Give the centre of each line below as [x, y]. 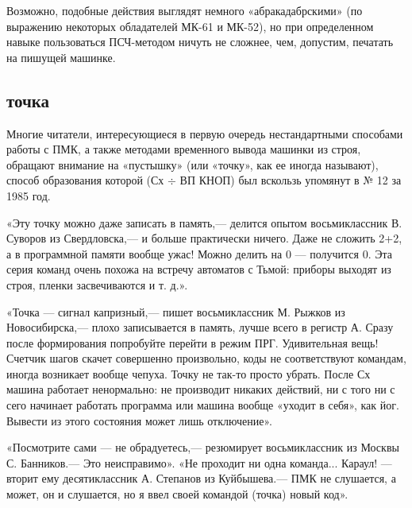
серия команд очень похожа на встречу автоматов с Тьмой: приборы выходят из [199, 269]
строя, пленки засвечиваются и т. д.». [97, 284]
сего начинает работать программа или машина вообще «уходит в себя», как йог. [203, 405]
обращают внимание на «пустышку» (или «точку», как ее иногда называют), [193, 164]
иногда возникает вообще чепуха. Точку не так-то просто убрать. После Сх [189, 373]
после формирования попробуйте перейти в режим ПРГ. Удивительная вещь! [193, 342]
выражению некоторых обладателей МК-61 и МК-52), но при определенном [190, 26]
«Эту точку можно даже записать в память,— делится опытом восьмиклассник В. [204, 222]
